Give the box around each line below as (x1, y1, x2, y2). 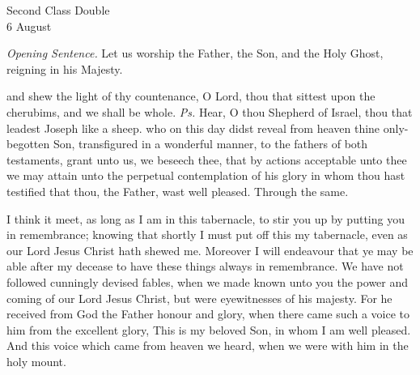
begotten (6, 135, 50, 152)
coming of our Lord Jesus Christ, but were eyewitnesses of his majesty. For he (6, 289, 392, 306)
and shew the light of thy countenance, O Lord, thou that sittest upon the (6, 87, 375, 104)
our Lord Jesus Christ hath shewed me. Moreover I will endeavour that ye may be (6, 241, 414, 258)
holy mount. (6, 352, 66, 369)
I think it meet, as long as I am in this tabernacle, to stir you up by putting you (6, 210, 405, 227)
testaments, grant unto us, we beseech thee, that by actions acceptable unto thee (6, 151, 407, 168)
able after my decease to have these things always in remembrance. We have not (6, 258, 404, 275)
